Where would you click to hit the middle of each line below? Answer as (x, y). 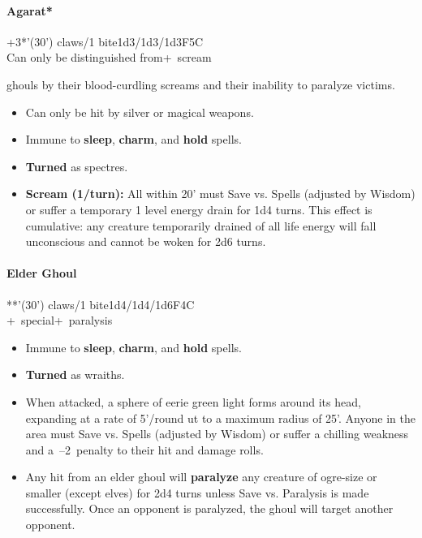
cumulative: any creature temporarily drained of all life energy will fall (201, 225)
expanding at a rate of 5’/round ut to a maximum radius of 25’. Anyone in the (220, 417)
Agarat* (30, 10)
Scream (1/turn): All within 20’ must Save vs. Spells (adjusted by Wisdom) (220, 194)
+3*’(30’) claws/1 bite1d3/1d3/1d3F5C (105, 41)
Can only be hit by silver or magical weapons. (140, 112)
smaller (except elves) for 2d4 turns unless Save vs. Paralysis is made (197, 492)
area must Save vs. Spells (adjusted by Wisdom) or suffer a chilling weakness (217, 434)
